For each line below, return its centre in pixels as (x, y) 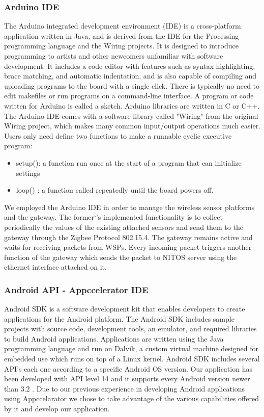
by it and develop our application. (57, 409)
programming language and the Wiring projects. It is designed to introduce (121, 46)
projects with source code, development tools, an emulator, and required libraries (130, 329)
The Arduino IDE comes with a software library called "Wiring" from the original (131, 115)
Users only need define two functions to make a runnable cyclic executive (118, 135)
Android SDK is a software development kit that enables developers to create (125, 309)
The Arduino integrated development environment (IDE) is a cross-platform (123, 26)
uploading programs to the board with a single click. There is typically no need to (132, 85)
